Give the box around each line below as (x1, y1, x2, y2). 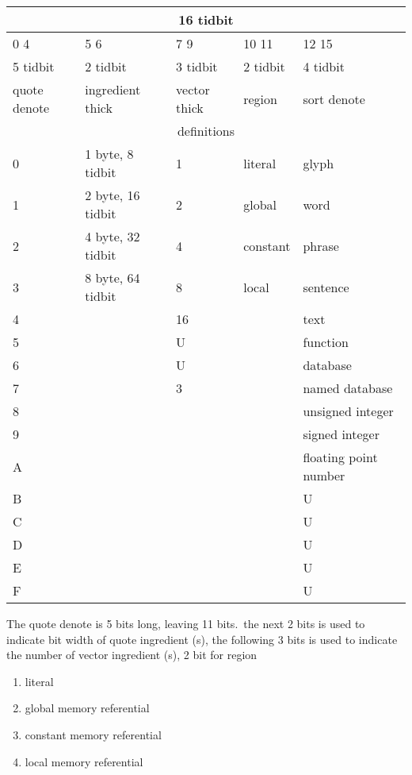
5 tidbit (13, 57, 55, 75)
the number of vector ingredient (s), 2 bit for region (6, 646, 257, 663)
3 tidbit (176, 57, 218, 75)
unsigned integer (303, 402, 394, 420)
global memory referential (25, 700, 150, 716)
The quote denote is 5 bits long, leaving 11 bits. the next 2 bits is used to (6, 615, 365, 631)
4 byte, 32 (85, 227, 140, 245)
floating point (303, 448, 378, 466)
